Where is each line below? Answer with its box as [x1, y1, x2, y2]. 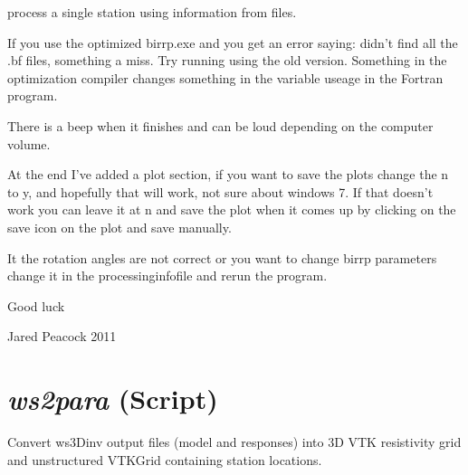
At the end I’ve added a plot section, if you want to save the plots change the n [7, 165, 449, 184]
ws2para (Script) [7, 380, 218, 418]
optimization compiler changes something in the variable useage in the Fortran [7, 68, 444, 87]
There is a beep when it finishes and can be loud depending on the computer [7, 116, 434, 135]
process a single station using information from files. [7, 3, 297, 21]
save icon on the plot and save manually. [7, 217, 232, 236]
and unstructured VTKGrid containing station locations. [7, 450, 322, 469]
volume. [7, 134, 51, 153]
